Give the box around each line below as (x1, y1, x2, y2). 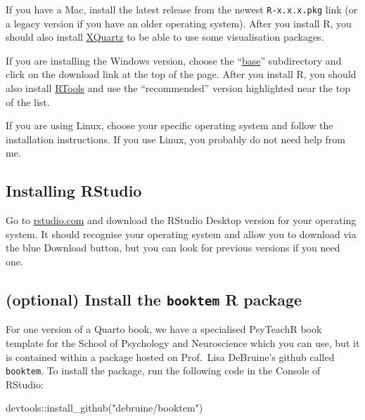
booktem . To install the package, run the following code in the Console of (6, 363, 321, 378)
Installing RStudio (6, 180, 142, 202)
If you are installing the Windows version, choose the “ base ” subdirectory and (6, 53, 342, 67)
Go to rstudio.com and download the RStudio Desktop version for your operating (6, 213, 357, 228)
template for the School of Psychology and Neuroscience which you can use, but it (6, 335, 360, 350)
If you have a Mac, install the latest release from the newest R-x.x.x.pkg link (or (6, 2, 358, 16)
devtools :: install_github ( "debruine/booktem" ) (6, 400, 203, 415)
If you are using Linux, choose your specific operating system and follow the (6, 118, 333, 133)
